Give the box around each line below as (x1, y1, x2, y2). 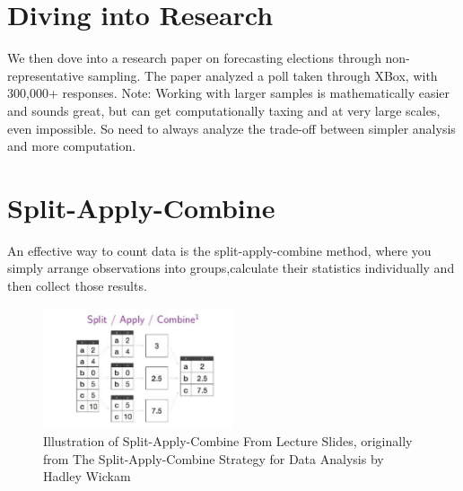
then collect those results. (7, 276, 147, 294)
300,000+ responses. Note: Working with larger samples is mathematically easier (7, 83, 450, 102)
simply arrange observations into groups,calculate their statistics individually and (7, 259, 455, 277)
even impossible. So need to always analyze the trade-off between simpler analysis (7, 118, 456, 137)
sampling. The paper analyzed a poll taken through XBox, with (87, 66, 438, 84)
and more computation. (7, 136, 136, 155)
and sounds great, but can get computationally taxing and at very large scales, (7, 101, 441, 119)
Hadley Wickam (43, 467, 131, 486)
